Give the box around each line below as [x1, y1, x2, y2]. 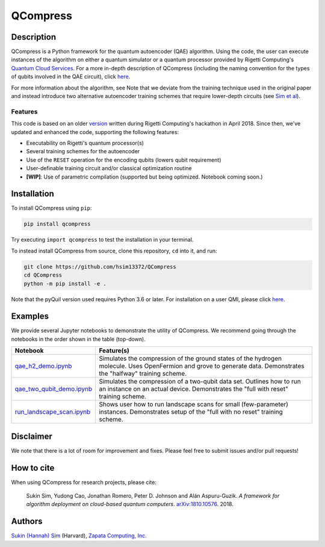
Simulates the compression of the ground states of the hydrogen [99, 355, 282, 363]
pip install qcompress [23, 221, 91, 228]
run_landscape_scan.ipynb [14, 408, 91, 416]
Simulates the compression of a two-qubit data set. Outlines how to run [99, 377, 301, 386]
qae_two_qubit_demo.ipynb [14, 385, 93, 393]
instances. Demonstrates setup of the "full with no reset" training [99, 408, 283, 416]
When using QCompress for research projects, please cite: [11, 478, 156, 486]
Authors [11, 516, 43, 527]
